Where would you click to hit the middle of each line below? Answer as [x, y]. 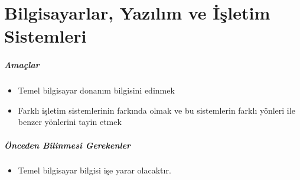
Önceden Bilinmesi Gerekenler [68, 145]
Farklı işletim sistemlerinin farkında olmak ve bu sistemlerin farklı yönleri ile [156, 110]
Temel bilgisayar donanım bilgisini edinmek [96, 90]
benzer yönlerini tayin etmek [70, 122]
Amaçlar [22, 65]
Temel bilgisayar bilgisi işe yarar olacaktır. [94, 170]
